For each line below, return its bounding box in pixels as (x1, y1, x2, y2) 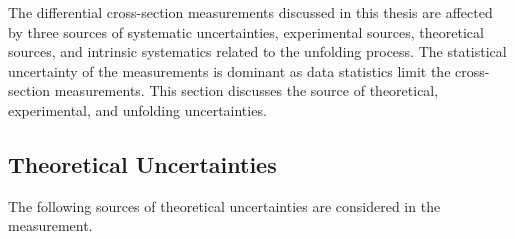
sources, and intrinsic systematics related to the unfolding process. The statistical (8, 41, 507, 62)
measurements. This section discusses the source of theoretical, (54, 80, 439, 101)
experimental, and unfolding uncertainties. (8, 99, 267, 120)
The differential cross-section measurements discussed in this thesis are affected (8, 2, 493, 22)
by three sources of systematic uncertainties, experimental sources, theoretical (8, 21, 484, 42)
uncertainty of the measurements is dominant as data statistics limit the (8, 60, 451, 81)
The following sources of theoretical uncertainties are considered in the (8, 195, 441, 216)
